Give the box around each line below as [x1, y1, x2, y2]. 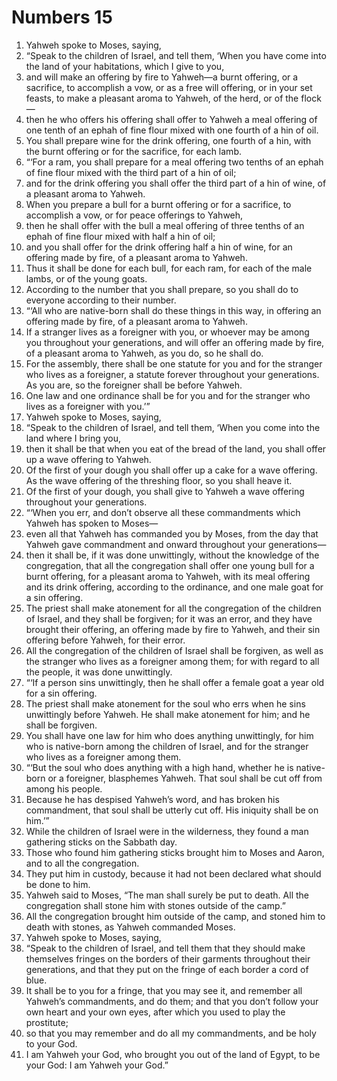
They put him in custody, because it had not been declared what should [25, 867, 322, 880]
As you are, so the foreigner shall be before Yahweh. [25, 379, 243, 391]
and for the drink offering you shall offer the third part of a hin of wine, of [25, 177, 327, 189]
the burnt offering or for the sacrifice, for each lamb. [25, 145, 242, 157]
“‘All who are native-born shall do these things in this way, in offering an [25, 304, 322, 316]
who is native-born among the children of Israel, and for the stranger [25, 740, 309, 752]
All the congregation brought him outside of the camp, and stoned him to [25, 910, 326, 922]
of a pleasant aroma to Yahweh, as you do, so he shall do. [25, 347, 264, 359]
